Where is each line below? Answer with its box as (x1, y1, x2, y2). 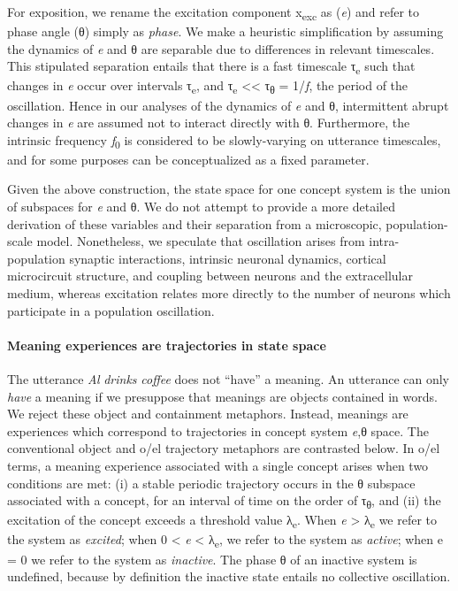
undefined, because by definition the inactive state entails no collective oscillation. (7, 567, 451, 586)
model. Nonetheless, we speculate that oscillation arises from (36, 232, 365, 250)
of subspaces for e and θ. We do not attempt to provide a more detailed (7, 197, 395, 216)
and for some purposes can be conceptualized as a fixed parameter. (7, 150, 370, 168)
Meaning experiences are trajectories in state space (7, 335, 326, 354)
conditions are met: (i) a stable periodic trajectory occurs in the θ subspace (7, 473, 416, 492)
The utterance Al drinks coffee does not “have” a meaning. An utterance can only (7, 370, 449, 388)
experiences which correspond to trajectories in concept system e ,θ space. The (7, 421, 429, 440)
